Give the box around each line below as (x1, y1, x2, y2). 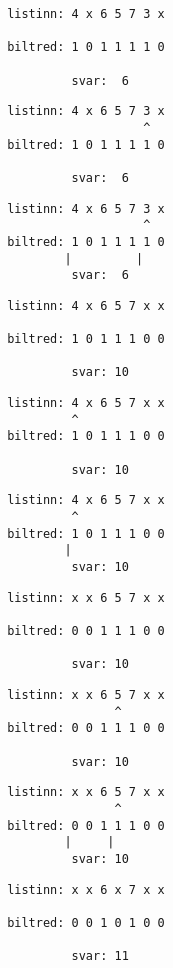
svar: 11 (71, 949, 129, 964)
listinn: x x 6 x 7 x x (7, 882, 165, 897)
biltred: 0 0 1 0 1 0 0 (7, 915, 165, 930)
